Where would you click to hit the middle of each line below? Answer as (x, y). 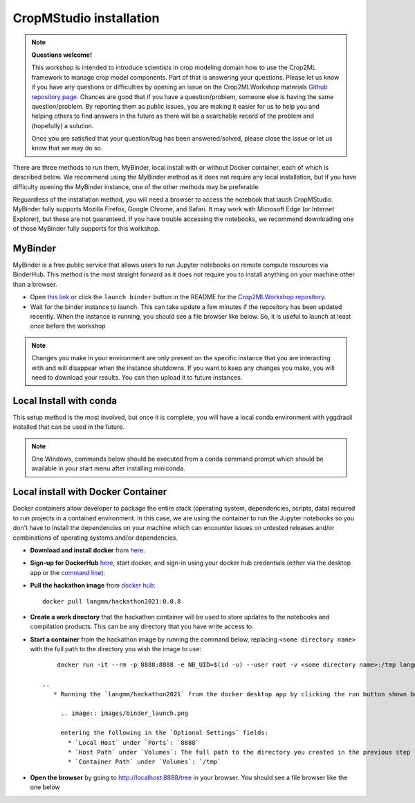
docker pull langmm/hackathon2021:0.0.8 (112, 601)
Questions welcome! (62, 55)
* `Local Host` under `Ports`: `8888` (134, 742)
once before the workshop (68, 326)
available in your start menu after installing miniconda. (109, 468)
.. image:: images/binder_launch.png (124, 713)
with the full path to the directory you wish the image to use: (116, 649)
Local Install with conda (65, 401)
